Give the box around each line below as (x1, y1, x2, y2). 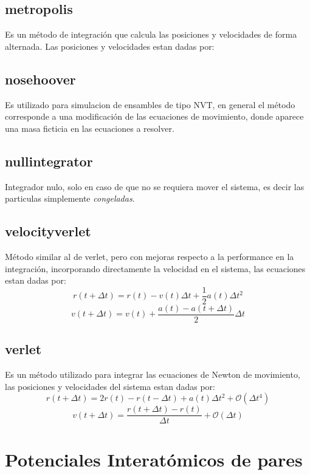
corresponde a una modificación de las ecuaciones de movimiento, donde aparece (5, 110, 304, 123)
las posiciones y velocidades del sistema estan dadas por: (5, 380, 215, 392)
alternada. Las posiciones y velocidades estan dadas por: (5, 39, 215, 52)
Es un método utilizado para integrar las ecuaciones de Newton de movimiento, (5, 368, 300, 381)
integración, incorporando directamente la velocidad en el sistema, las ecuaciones (5, 262, 306, 275)
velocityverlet (5, 222, 91, 241)
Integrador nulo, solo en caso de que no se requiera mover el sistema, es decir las (5, 180, 305, 193)
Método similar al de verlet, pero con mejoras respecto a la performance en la (5, 250, 294, 262)
